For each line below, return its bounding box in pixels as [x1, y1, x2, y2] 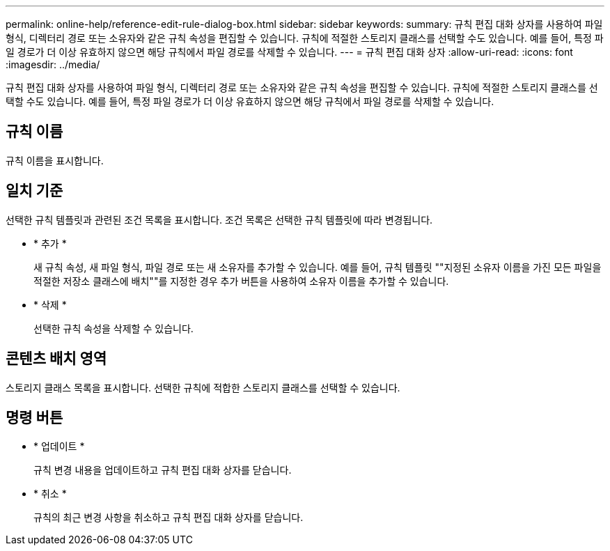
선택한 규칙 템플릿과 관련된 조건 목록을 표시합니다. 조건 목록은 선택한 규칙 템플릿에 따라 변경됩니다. [6, 213, 433, 226]
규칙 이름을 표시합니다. [6, 154, 104, 166]
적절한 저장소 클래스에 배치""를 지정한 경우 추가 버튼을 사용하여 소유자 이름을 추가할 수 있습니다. [33, 274, 449, 287]
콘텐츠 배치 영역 [6, 350, 107, 368]
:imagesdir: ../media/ [6, 59, 100, 70]
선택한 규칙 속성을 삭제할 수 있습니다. [33, 322, 194, 334]
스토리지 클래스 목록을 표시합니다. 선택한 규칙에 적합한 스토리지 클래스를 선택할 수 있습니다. [6, 381, 400, 394]
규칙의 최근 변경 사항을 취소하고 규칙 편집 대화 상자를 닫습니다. [33, 511, 304, 524]
